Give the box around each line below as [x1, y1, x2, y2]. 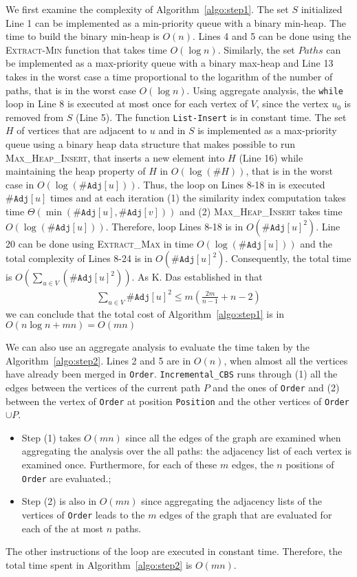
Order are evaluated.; [21, 470, 111, 485]
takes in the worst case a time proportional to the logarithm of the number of [6, 69, 333, 83]
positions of [285, 457, 334, 472]
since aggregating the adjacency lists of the [141, 494, 323, 508]
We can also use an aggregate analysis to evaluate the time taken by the [6, 340, 310, 354]
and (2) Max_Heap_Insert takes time [180, 204, 343, 219]
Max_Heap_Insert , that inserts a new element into [6, 150, 225, 164]
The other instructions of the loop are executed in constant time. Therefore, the [6, 544, 343, 558]
